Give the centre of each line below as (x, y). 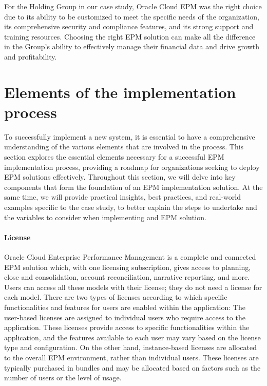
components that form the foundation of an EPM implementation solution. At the (133, 187)
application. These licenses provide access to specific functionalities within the (127, 327)
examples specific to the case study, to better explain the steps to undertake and (131, 207)
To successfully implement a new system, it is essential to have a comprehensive (130, 136)
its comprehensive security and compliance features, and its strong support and (129, 26)
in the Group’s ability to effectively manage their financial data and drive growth (132, 46)
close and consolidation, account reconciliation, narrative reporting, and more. (127, 277)
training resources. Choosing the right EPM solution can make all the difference (130, 36)
